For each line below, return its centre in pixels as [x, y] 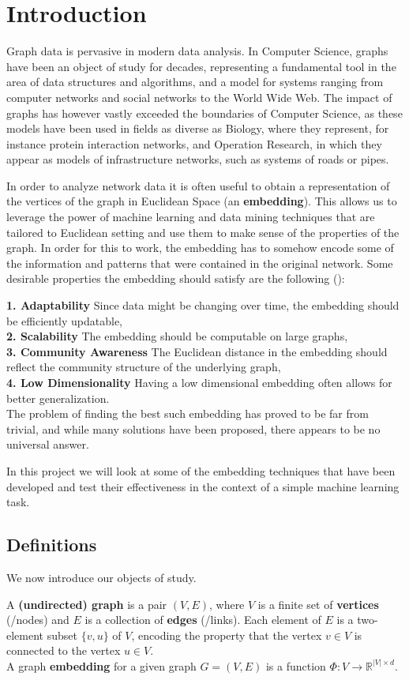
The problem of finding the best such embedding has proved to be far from [188, 413]
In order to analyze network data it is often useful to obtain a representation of [198, 185]
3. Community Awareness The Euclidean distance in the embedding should [197, 351]
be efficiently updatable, [65, 320]
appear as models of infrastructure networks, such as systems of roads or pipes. [198, 159]
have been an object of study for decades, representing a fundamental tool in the [201, 66]
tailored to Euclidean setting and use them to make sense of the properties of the [203, 232]
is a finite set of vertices [318, 604]
